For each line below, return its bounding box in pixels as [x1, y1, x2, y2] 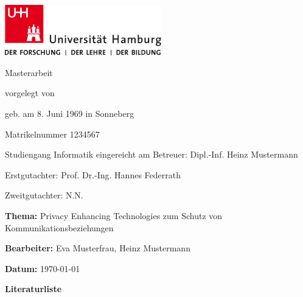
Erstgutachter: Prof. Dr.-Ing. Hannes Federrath [5, 168, 181, 181]
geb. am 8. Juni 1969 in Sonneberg [5, 107, 134, 120]
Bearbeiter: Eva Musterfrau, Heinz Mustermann [5, 242, 190, 254]
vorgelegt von [5, 86, 55, 99]
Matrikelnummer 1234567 [5, 127, 100, 140]
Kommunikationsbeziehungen [5, 221, 114, 234]
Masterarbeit [5, 66, 53, 79]
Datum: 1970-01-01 [5, 262, 80, 274]
